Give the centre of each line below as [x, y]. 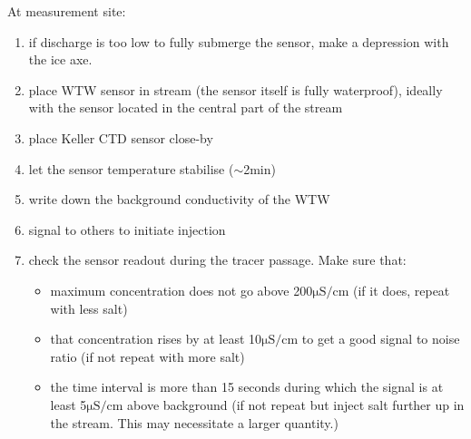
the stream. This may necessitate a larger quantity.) [194, 422]
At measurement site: [67, 11]
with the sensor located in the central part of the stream [186, 107]
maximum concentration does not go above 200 [182, 290]
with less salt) [89, 308]
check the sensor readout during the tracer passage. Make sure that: [217, 260]
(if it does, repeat [402, 290]
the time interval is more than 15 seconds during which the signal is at [247, 387]
